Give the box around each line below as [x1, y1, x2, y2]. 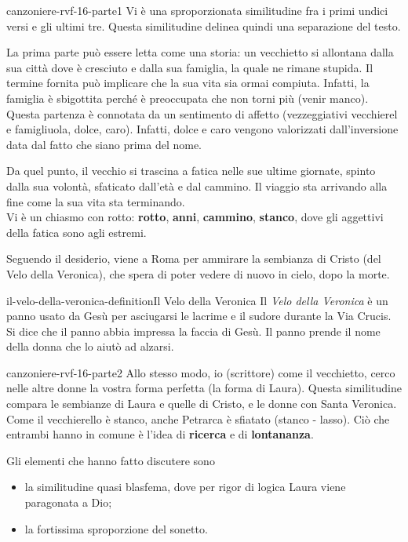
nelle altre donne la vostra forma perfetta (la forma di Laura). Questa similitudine [6, 380, 402, 396]
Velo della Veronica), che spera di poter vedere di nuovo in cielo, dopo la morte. [6, 265, 390, 282]
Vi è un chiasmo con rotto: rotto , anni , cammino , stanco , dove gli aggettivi [6, 209, 384, 225]
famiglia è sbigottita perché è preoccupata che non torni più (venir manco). [6, 89, 369, 106]
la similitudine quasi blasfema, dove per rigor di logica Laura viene [24, 478, 346, 495]
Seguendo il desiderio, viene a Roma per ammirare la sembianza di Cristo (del [6, 250, 381, 267]
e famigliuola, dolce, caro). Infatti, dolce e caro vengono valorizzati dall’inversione [6, 121, 399, 137]
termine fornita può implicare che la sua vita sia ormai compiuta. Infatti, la [6, 75, 370, 91]
